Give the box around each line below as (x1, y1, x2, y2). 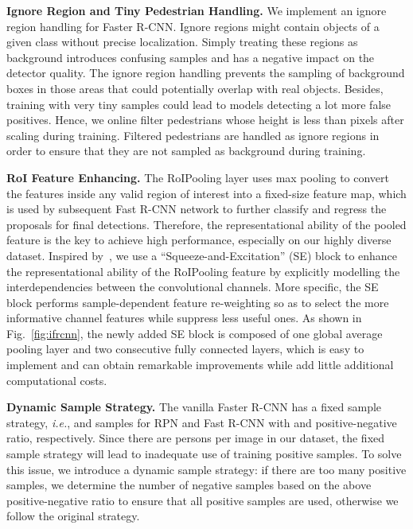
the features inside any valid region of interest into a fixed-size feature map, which (6, 185, 407, 201)
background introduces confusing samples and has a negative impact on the (6, 49, 375, 65)
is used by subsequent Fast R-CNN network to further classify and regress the (6, 200, 387, 217)
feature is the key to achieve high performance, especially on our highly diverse (6, 231, 392, 248)
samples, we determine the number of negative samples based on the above (6, 476, 372, 493)
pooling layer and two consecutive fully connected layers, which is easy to (6, 340, 364, 357)
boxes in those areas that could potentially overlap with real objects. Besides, (6, 80, 384, 96)
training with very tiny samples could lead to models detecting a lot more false (6, 95, 392, 112)
